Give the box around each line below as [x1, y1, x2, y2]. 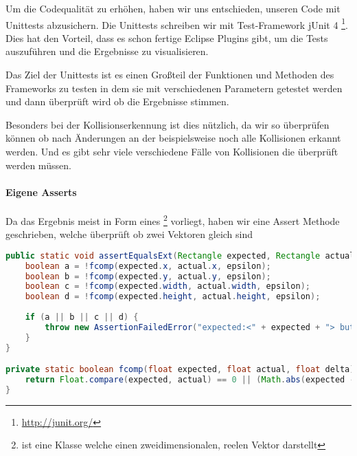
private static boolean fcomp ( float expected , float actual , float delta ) [5, 365, 355, 375]
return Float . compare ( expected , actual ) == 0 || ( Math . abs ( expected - [25, 375, 355, 385]
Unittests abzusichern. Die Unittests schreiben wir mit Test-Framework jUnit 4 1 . [5, 15, 348, 32]
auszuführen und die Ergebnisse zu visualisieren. [5, 44, 209, 58]
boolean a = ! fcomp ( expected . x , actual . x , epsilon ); [25, 261, 271, 271]
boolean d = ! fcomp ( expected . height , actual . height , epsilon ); [25, 292, 321, 302]
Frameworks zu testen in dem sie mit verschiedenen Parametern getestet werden [5, 80, 343, 95]
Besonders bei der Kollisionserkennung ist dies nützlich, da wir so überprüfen [5, 117, 330, 131]
